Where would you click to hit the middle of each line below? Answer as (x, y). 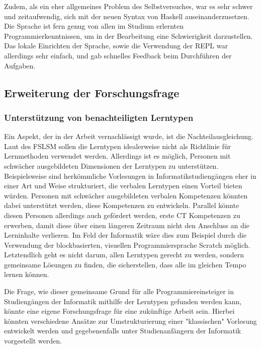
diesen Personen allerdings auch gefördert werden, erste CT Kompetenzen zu (122, 215)
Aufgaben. (20, 65)
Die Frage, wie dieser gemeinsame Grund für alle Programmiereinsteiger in (119, 291)
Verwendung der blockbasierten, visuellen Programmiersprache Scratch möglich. (127, 245)
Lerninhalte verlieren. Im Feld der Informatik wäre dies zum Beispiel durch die (125, 235)
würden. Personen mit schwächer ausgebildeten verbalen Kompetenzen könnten (126, 195)
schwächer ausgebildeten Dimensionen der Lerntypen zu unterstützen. (111, 165)
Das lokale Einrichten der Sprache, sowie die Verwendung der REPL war (116, 46)
